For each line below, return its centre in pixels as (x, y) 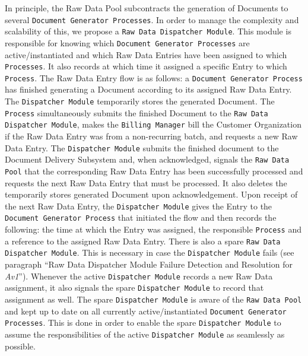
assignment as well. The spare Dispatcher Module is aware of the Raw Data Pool (153, 299)
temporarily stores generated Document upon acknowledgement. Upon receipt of (151, 194)
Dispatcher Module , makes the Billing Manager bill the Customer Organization (153, 124)
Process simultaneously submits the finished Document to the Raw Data (136, 112)
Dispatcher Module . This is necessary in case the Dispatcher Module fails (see (150, 252)
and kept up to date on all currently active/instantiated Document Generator (146, 311)
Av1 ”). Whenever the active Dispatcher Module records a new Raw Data (139, 276)
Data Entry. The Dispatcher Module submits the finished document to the (142, 147)
